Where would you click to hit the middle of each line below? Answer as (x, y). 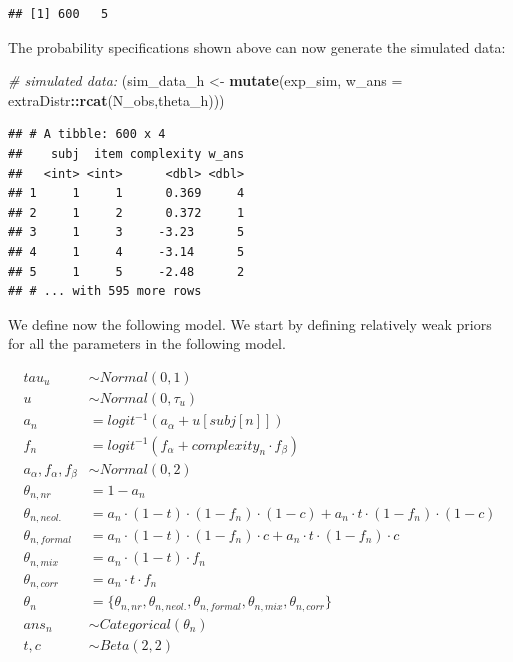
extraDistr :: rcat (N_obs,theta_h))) (116, 99)
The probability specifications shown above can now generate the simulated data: (257, 46)
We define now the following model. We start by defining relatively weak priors (250, 323)
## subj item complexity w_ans (126, 153)
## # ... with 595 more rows (105, 291)
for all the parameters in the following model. (147, 343)
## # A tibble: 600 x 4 (87, 134)
